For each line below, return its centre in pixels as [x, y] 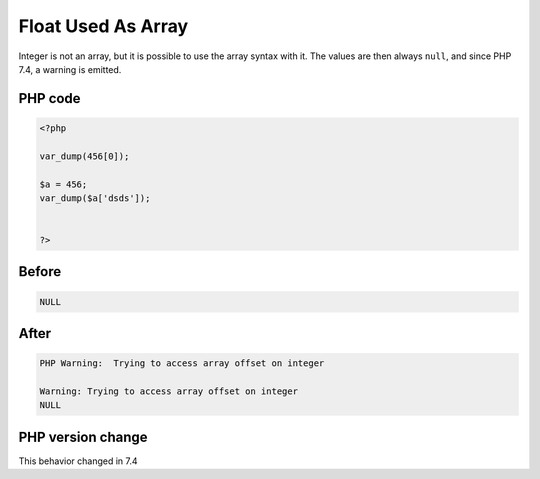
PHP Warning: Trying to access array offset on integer [182, 363]
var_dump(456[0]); [84, 156]
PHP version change [83, 436]
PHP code [49, 98]
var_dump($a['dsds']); [95, 198]
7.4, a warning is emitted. [70, 69]
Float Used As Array [103, 26]
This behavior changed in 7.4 [78, 461]
